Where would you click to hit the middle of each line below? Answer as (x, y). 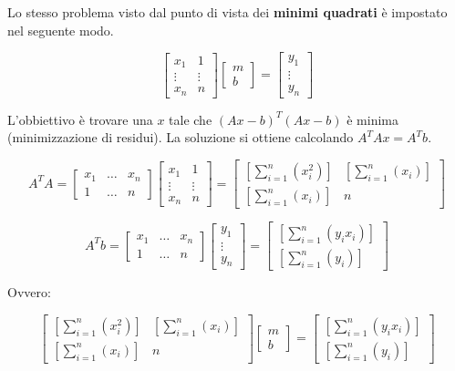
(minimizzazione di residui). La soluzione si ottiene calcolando (181, 137)
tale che (191, 119)
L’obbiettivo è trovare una (80, 119)
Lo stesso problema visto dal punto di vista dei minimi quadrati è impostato (227, 12)
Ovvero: (29, 292)
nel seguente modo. (61, 30)
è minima (372, 119)
